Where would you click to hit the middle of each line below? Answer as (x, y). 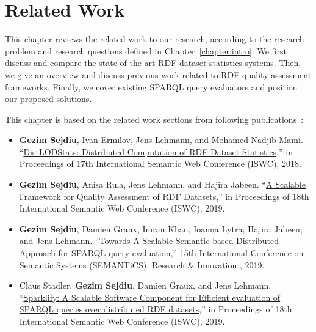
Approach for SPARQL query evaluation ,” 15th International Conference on (161, 253)
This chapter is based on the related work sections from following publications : (154, 119)
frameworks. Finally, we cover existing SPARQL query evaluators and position (151, 87)
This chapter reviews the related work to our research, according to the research (155, 39)
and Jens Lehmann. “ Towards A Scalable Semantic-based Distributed (149, 241)
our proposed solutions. (48, 99)
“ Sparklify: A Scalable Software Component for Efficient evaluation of (150, 297)
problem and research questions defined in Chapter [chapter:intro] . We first (146, 50)
